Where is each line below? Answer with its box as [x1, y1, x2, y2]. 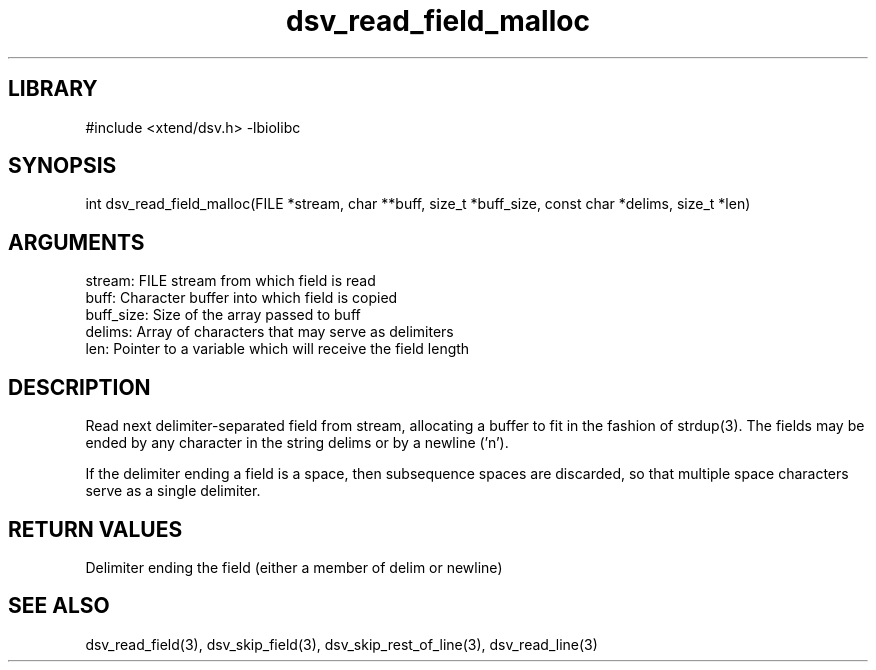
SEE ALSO [8, 593, 110, 619]
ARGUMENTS [8, 229, 145, 255]
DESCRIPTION [8, 374, 151, 400]
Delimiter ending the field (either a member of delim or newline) [85, 558, 503, 576]
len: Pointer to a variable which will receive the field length [85, 340, 470, 358]
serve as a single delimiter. [85, 482, 261, 500]
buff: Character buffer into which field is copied [85, 289, 398, 307]
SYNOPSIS [8, 153, 117, 179]
